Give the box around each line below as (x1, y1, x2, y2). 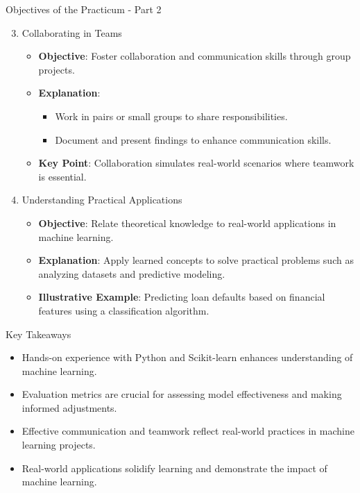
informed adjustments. (22, 400, 117, 415)
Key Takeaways (6, 326, 71, 341)
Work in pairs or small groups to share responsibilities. (55, 108, 288, 123)
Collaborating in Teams (22, 25, 122, 40)
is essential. (38, 169, 87, 183)
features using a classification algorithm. (38, 303, 209, 317)
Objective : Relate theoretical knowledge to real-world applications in (38, 215, 336, 230)
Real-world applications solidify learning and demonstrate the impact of (22, 460, 327, 475)
